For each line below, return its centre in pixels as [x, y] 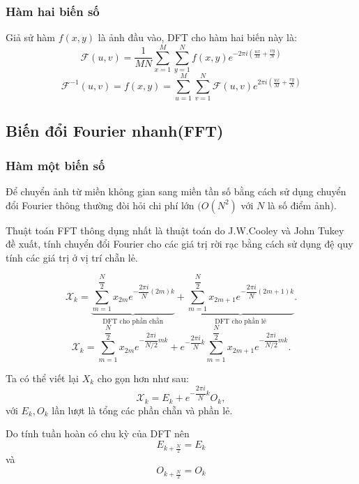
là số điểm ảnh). [302, 205]
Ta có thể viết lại [42, 378]
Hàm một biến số [55, 165]
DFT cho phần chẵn [133, 321]
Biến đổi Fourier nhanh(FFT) [115, 131]
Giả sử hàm [30, 37]
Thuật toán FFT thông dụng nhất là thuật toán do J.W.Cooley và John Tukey [175, 230]
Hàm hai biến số [53, 11]
